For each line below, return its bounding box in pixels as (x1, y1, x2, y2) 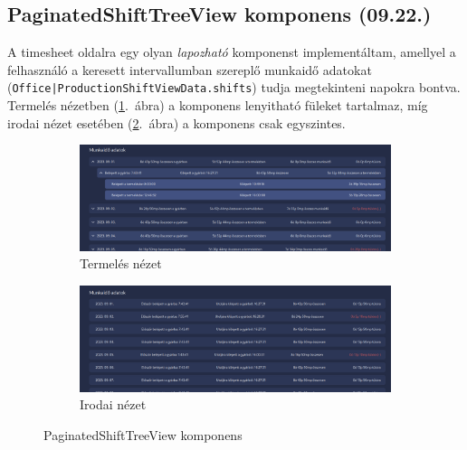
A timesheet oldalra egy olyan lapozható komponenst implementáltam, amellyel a (7, 42, 456, 61)
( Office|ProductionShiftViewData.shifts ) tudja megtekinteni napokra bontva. (7, 78, 461, 97)
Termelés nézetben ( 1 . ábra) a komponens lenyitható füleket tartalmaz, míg (7, 96, 428, 115)
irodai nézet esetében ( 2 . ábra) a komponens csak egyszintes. (7, 113, 346, 132)
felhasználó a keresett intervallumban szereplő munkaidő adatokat (7, 60, 372, 79)
